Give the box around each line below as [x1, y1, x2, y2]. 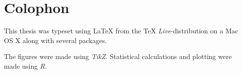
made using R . [4, 60, 47, 71]
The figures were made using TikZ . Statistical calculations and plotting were [4, 51, 232, 61]
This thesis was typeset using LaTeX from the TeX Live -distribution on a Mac [4, 26, 238, 36]
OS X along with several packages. [4, 35, 107, 45]
